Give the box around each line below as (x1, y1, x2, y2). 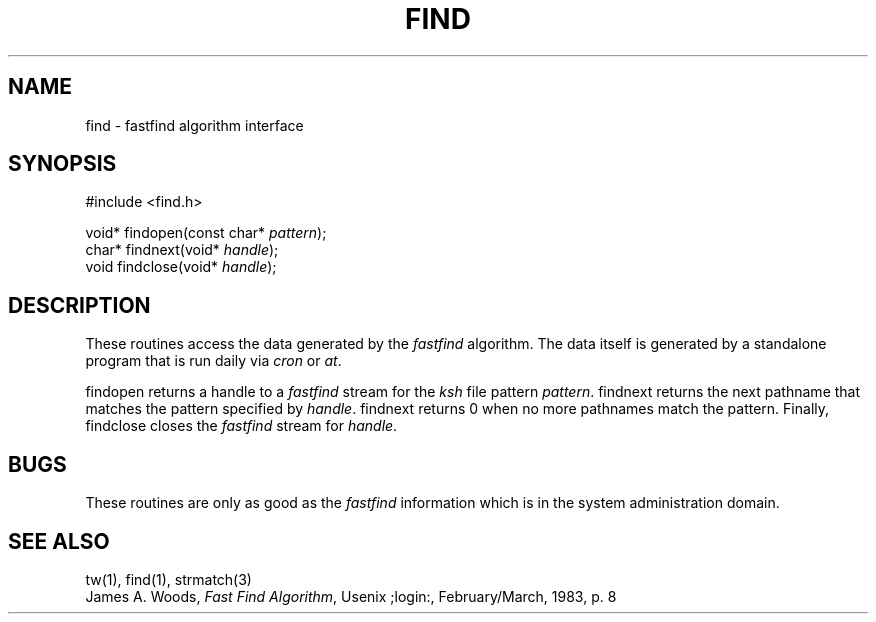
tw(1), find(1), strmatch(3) (85, 570, 252, 588)
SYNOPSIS (8, 151, 117, 177)
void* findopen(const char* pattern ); (85, 224, 327, 242)
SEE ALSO (8, 528, 110, 554)
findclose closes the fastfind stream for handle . (85, 417, 398, 435)
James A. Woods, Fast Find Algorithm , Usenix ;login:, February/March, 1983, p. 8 (85, 587, 617, 605)
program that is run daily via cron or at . (85, 352, 342, 370)
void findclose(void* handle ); (85, 258, 277, 276)
